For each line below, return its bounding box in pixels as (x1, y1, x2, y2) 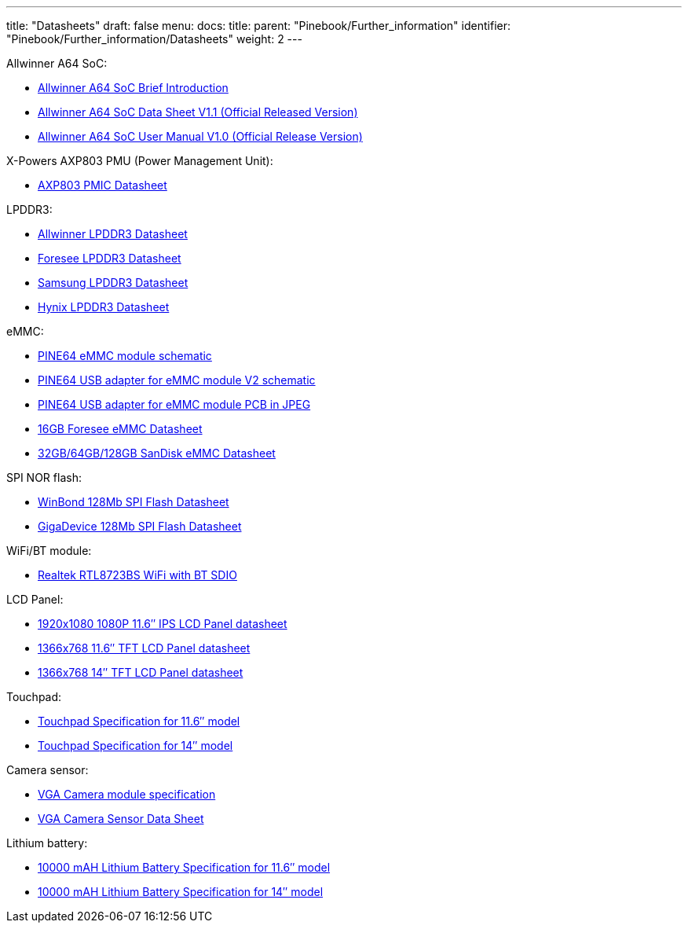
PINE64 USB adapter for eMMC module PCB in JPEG (38, 398, 311, 411)
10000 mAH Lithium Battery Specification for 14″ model (38, 885, 324, 898)
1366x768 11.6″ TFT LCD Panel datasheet (38, 641, 251, 655)
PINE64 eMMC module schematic (38, 349, 212, 362)
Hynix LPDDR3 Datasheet (38, 300, 170, 314)
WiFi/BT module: (6, 544, 92, 557)
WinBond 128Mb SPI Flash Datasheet (38, 495, 229, 509)
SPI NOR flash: (6, 471, 82, 484)
